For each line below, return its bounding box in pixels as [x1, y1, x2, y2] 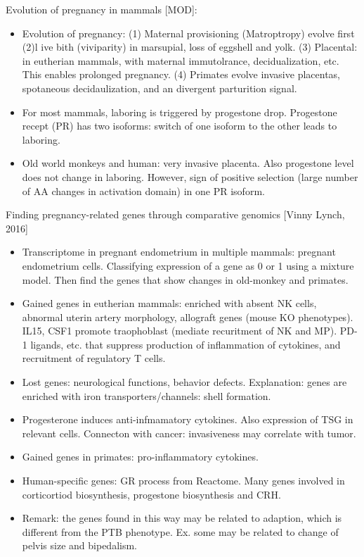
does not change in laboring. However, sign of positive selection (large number [22, 169, 358, 184]
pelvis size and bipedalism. [22, 538, 137, 553]
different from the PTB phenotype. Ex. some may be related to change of [22, 524, 339, 539]
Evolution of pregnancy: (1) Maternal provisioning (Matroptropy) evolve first [22, 25, 355, 40]
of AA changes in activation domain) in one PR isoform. [22, 183, 265, 198]
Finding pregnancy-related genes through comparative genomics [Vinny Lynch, [6, 207, 345, 222]
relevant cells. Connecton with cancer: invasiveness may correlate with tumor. [22, 425, 356, 440]
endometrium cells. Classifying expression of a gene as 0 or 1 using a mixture [22, 258, 354, 273]
